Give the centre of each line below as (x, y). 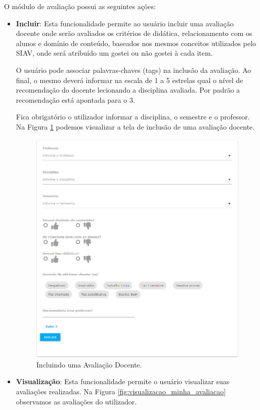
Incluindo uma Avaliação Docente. (89, 364)
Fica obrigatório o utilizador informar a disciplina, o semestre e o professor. (133, 117)
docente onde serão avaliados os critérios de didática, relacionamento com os (134, 33)
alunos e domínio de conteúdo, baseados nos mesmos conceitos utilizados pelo (136, 43)
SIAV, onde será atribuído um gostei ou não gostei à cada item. (114, 53)
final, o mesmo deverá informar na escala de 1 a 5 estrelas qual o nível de (129, 80)
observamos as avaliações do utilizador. (76, 401)
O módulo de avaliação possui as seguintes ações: (80, 6)
